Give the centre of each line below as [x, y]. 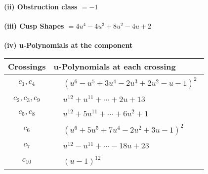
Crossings [27, 66]
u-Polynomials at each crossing [115, 66]
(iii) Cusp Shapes [34, 26]
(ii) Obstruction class [41, 6]
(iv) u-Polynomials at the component [68, 45]
